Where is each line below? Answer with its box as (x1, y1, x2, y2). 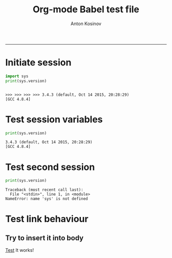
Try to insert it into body (5, 233, 83, 242)
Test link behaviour (5, 213, 89, 225)
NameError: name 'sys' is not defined (5, 196, 88, 202)
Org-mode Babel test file (32, 4, 140, 15)
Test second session (5, 161, 95, 173)
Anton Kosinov (71, 20, 101, 27)
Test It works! (5, 247, 34, 253)
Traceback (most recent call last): (5, 187, 83, 192)
